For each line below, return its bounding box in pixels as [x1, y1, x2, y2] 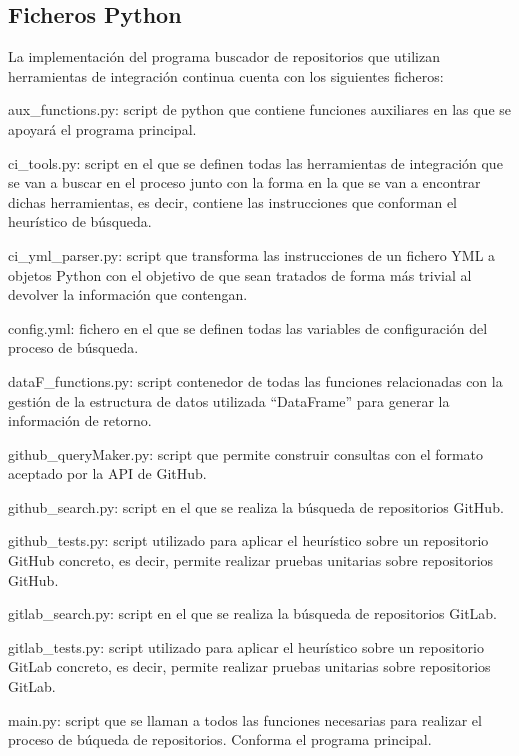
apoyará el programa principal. [8, 118, 197, 139]
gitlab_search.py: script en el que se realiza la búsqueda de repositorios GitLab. [8, 603, 498, 624]
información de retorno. [8, 410, 152, 431]
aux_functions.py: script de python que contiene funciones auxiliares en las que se [8, 99, 512, 120]
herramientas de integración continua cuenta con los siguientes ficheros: [8, 65, 444, 86]
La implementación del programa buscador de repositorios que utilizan [8, 46, 440, 67]
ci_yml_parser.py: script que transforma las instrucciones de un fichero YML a [8, 244, 496, 265]
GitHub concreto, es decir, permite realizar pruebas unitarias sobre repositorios [8, 550, 494, 571]
